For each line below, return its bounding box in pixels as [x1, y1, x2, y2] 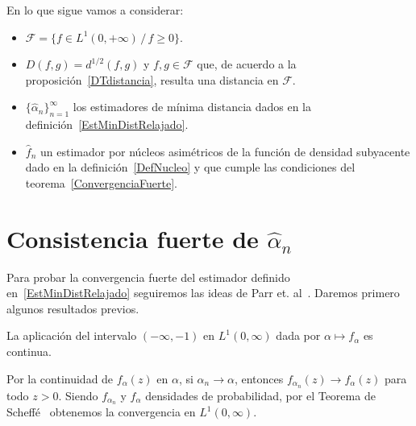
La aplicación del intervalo [6, 327, 137, 344]
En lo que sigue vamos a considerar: [6, 2, 184, 18]
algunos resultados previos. [6, 300, 139, 316]
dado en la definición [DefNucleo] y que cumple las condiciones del [25, 159, 356, 176]
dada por [276, 327, 321, 344]
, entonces [234, 370, 284, 387]
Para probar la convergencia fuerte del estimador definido [6, 268, 290, 285]
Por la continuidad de [6, 370, 114, 387]
